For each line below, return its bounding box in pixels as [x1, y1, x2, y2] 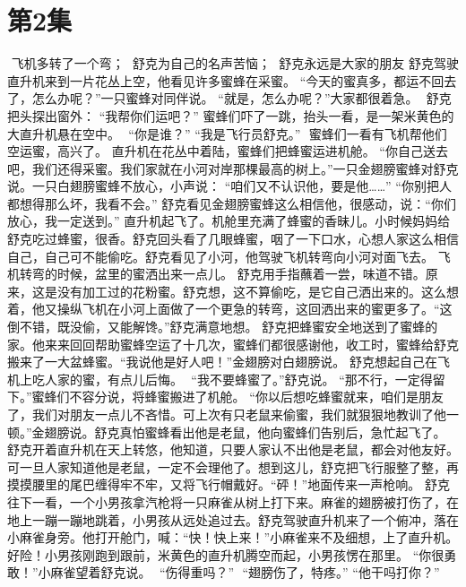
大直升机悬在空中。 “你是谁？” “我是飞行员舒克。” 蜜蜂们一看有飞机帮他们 [7, 124, 447, 142]
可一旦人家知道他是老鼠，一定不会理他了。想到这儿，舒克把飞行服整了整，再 [7, 457, 459, 476]
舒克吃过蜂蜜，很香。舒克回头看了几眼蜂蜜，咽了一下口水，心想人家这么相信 [7, 229, 459, 248]
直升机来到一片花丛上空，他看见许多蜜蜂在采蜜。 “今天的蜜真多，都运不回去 [7, 71, 457, 90]
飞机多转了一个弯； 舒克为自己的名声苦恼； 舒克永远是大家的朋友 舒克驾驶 [11, 54, 459, 73]
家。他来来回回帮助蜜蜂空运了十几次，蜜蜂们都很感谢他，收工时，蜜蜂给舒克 [7, 334, 459, 353]
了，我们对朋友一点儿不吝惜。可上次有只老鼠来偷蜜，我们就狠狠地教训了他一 [7, 405, 459, 423]
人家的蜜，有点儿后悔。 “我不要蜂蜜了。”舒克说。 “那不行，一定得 [44, 369, 433, 388]
